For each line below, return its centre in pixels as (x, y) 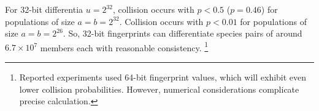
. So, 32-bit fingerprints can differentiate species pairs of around (183, 33)
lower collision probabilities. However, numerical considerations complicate (159, 89)
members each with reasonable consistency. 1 (124, 46)
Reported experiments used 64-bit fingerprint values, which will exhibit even (163, 77)
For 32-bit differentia (44, 9)
